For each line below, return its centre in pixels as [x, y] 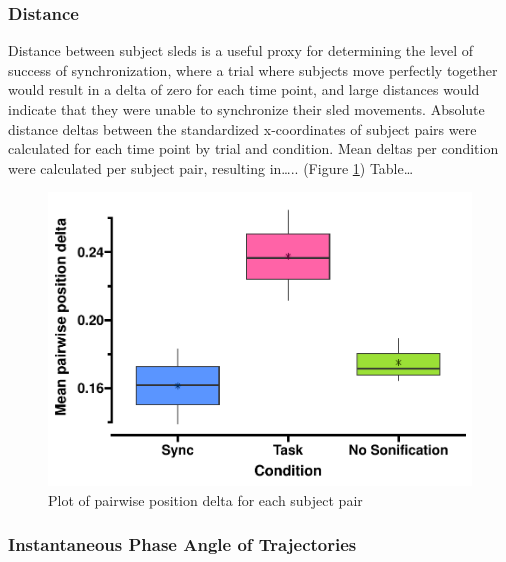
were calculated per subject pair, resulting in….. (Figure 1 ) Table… [211, 167]
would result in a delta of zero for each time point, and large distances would [244, 89]
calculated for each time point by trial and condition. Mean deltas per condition [253, 148]
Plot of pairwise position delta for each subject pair [205, 499]
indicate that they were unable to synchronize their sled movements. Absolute [246, 109]
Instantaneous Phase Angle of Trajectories [182, 544]
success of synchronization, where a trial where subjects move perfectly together [253, 69]
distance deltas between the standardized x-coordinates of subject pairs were [242, 128]
